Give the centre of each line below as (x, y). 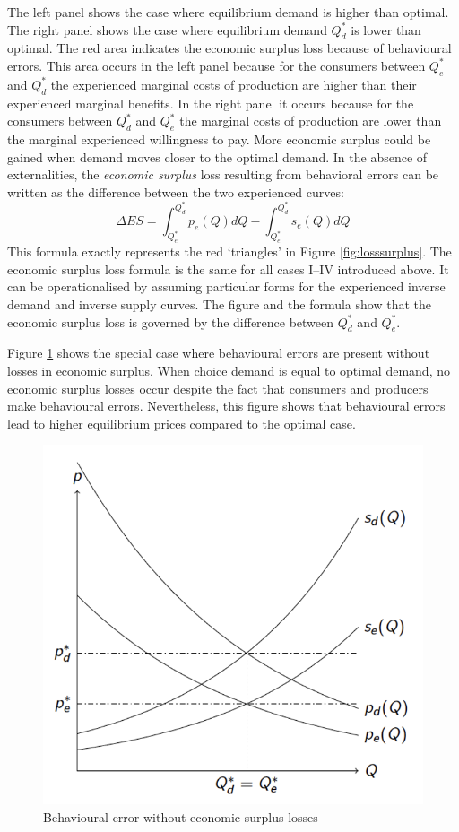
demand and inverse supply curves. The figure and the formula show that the (219, 303)
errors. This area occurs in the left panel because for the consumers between (217, 65)
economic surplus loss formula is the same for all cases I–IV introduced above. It (228, 269)
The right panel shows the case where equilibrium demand (167, 29)
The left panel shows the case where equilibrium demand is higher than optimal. (228, 12)
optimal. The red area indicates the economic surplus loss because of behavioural (229, 48)
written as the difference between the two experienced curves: (176, 191)
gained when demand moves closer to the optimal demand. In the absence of (217, 156)
